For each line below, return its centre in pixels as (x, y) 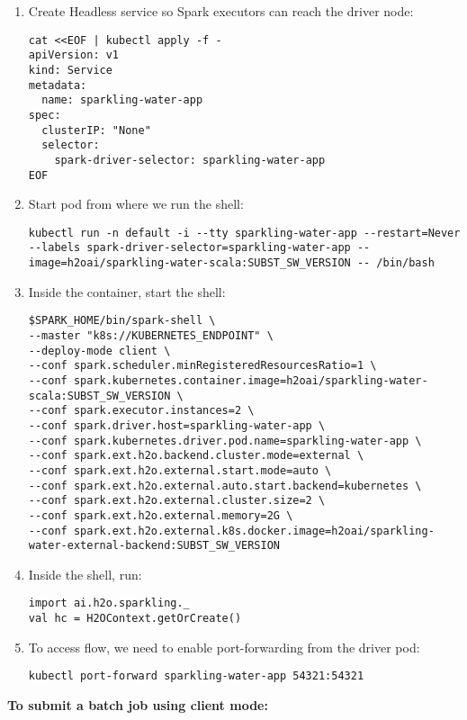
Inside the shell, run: (85, 574)
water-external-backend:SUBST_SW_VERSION (154, 546)
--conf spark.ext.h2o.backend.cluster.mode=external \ (196, 456)
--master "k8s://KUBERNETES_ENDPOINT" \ (151, 335)
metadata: (58, 85)
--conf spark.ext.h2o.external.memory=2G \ (161, 515)
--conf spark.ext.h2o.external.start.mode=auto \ (180, 470)
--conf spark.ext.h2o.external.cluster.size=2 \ (177, 501)
